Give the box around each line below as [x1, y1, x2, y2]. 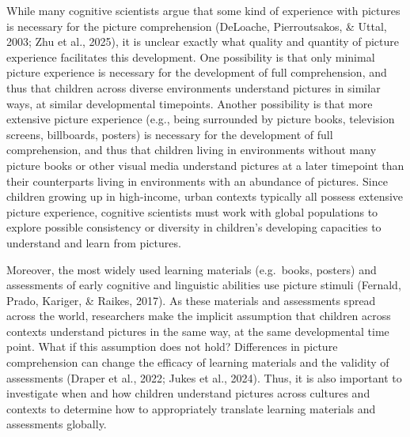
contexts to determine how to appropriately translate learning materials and [6, 400, 376, 416]
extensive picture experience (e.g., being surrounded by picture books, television [6, 111, 395, 127]
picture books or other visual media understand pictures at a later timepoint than [6, 156, 404, 173]
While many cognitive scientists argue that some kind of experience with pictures [6, 2, 401, 18]
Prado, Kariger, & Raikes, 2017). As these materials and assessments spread [6, 292, 376, 308]
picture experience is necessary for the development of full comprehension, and [6, 64, 387, 81]
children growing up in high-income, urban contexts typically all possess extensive [6, 188, 404, 205]
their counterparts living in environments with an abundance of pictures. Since [6, 172, 388, 189]
